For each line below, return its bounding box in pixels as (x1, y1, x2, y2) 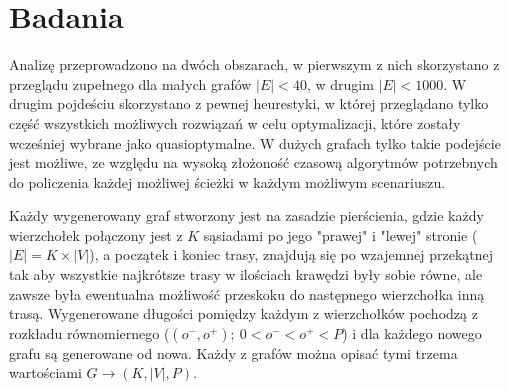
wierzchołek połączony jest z (9, 224, 183, 245)
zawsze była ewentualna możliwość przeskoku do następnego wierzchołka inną (9, 283, 485, 304)
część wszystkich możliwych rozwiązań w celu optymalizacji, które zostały (9, 112, 461, 133)
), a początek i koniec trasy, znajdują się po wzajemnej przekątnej (89, 244, 494, 265)
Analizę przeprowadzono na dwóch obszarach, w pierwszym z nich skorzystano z (9, 54, 500, 75)
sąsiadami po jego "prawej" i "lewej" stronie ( (203, 224, 478, 245)
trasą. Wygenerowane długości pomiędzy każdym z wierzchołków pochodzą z (9, 303, 478, 324)
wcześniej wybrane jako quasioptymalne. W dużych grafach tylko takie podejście (9, 132, 501, 153)
